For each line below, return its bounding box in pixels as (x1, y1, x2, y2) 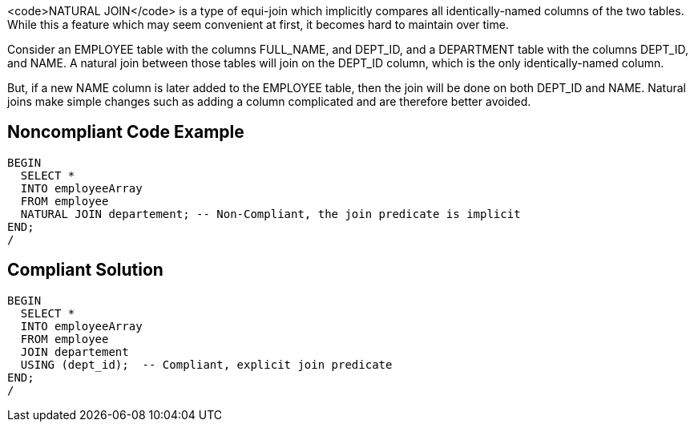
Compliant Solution (7, 260, 163, 281)
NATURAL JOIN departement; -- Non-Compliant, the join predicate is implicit (20, 207, 521, 220)
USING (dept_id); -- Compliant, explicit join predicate (20, 357, 393, 371)
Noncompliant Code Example (7, 122, 244, 143)
